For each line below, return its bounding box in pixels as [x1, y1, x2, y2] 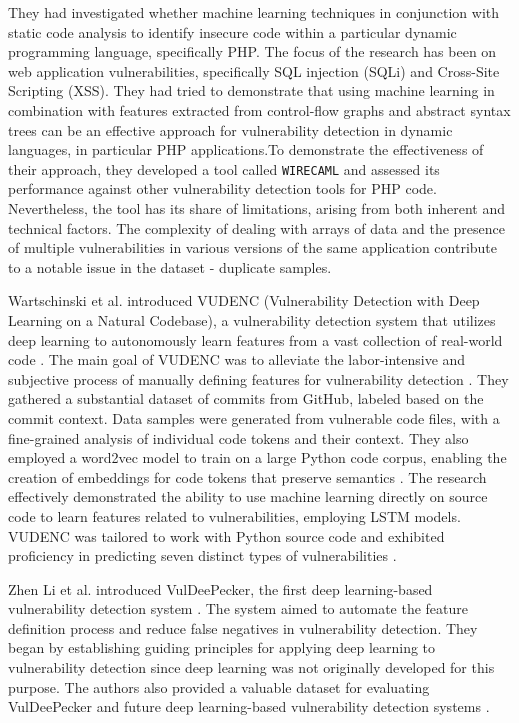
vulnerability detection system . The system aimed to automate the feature [8, 598, 469, 619]
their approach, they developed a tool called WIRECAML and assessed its [8, 158, 440, 179]
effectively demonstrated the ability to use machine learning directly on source [8, 486, 488, 507]
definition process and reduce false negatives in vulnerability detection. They [8, 617, 478, 638]
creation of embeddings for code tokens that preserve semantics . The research [8, 466, 487, 487]
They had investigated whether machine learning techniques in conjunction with [8, 2, 500, 22]
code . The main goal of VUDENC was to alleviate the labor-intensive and [8, 349, 466, 370]
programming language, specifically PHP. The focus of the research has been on [8, 41, 497, 62]
